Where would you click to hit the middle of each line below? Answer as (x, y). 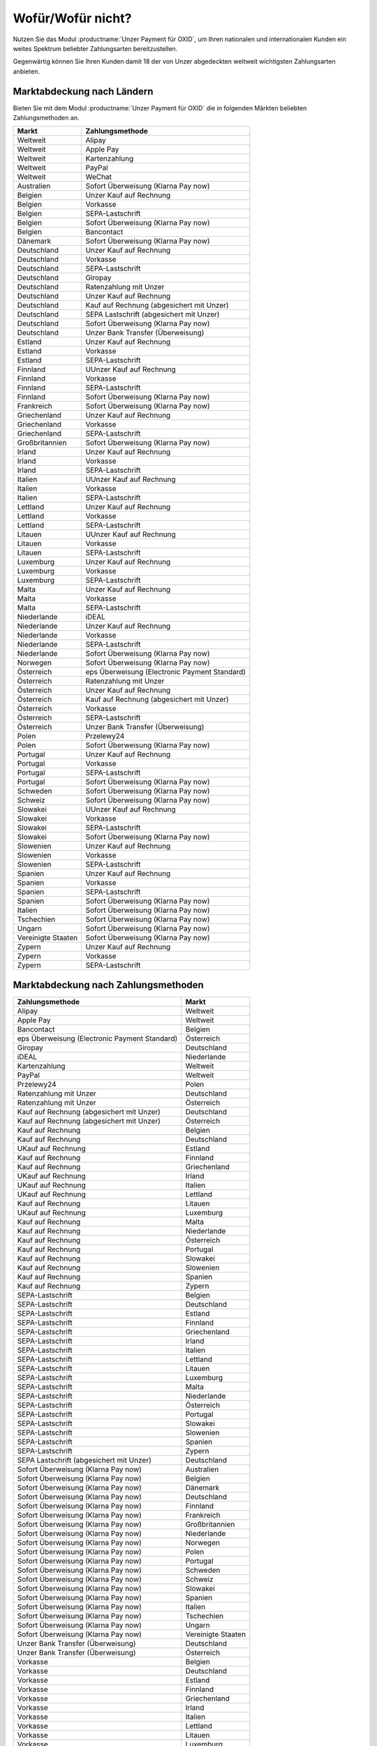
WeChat (98, 177)
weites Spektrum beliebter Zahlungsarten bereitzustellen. (95, 48)
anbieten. (27, 71)
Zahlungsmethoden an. (46, 118)
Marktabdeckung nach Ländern (83, 91)
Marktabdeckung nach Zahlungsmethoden (108, 985)
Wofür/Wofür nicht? (72, 18)
